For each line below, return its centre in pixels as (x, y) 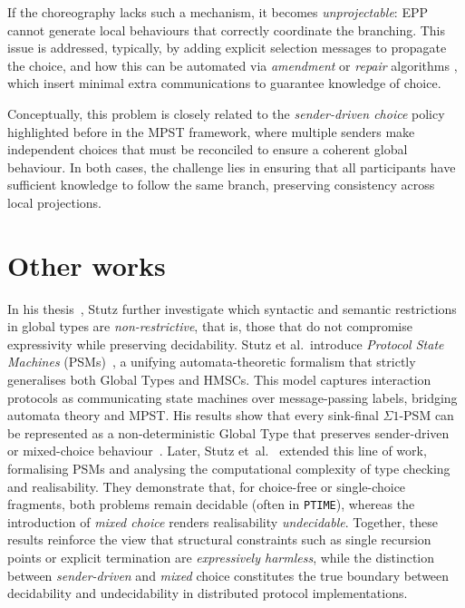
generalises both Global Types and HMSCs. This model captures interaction (219, 380)
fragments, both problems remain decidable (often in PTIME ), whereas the (211, 504)
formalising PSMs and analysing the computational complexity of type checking (229, 468)
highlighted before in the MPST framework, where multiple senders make (211, 131)
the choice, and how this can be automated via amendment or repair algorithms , (232, 65)
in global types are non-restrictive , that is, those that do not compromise (210, 326)
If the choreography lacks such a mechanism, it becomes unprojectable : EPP (218, 12)
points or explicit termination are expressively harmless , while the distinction (221, 558)
